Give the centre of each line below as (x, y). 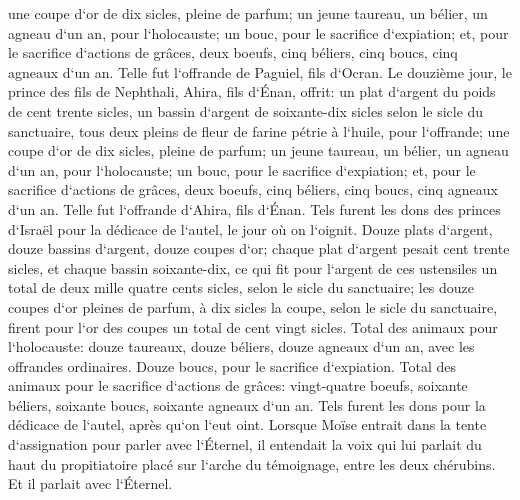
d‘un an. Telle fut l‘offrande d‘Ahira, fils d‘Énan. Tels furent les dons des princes (254, 208)
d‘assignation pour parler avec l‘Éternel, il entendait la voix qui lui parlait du (245, 444)
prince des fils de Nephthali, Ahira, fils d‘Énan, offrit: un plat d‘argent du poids (252, 91)
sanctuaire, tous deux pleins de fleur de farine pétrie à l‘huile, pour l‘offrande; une (259, 130)
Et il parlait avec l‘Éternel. (90, 483)
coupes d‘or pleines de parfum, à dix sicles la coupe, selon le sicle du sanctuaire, (253, 306)
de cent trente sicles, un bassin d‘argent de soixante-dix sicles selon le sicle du (246, 110)
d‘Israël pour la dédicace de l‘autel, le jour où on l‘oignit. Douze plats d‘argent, (250, 228)
